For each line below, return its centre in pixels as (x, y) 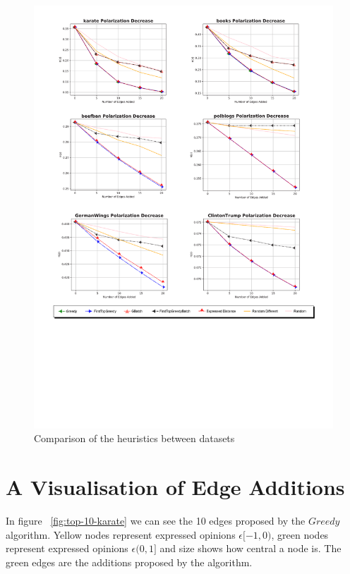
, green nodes (300, 534)
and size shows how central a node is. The (251, 548)
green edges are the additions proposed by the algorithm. (129, 562)
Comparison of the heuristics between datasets (134, 438)
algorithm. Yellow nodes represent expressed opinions (121, 534)
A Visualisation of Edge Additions (175, 487)
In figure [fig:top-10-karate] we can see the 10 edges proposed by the (156, 520)
